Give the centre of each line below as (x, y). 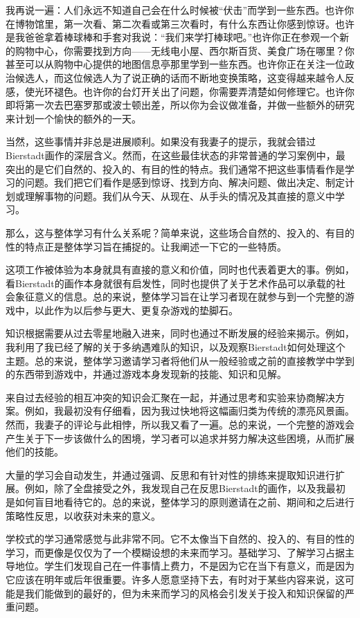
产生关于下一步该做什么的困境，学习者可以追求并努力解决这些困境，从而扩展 (180, 438)
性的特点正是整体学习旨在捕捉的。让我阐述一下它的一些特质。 (146, 246)
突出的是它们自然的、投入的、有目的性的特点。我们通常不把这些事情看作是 (175, 169)
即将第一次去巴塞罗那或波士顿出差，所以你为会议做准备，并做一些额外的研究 (180, 105)
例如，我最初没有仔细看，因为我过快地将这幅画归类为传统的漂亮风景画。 (189, 411)
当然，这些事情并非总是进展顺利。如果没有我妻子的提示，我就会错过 (161, 142)
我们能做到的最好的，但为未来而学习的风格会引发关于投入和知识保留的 (184, 593)
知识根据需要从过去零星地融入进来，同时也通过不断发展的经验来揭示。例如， (180, 333)
